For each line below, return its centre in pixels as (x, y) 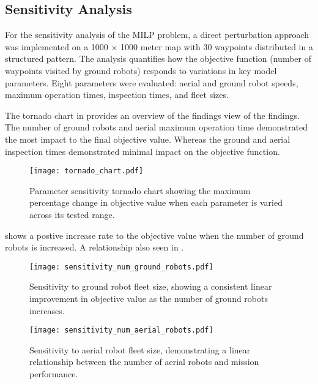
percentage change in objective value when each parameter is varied (156, 202)
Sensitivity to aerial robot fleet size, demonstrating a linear (140, 349)
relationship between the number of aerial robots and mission (144, 362)
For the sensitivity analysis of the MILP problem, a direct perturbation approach (157, 35)
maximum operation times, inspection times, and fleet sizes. (117, 95)
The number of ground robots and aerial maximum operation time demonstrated (157, 127)
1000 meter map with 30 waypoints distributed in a (217, 46)
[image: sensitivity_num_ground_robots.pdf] (121, 267)
